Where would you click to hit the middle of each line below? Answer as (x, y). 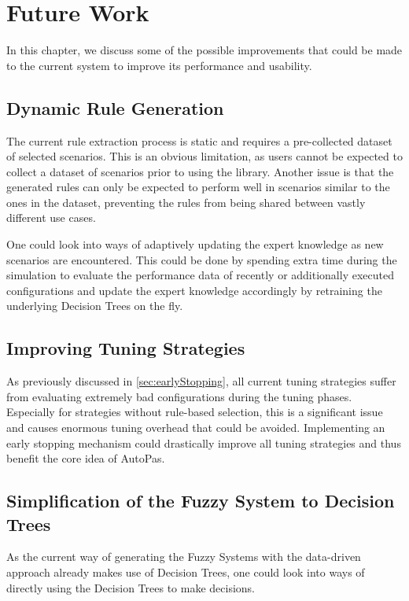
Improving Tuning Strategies (126, 348)
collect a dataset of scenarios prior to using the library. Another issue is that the (200, 171)
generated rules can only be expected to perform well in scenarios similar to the (198, 187)
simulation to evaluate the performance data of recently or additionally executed (200, 275)
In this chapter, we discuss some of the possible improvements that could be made (204, 50)
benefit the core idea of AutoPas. (86, 458)
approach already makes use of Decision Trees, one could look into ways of (186, 572)
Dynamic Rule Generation (115, 107)
